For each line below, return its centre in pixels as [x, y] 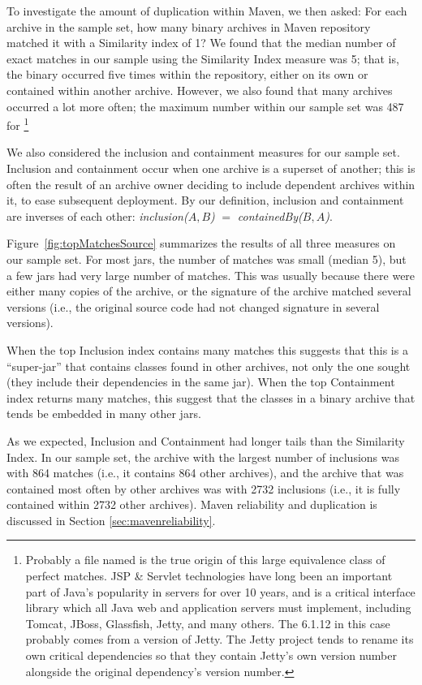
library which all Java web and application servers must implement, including [218, 607]
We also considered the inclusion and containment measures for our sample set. [203, 152]
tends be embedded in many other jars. [104, 414]
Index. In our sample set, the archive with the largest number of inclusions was [203, 457]
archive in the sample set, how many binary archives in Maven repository [189, 26]
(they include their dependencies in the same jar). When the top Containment [201, 382]
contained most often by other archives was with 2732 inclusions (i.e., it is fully [204, 488]
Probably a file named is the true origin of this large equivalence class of [205, 560]
